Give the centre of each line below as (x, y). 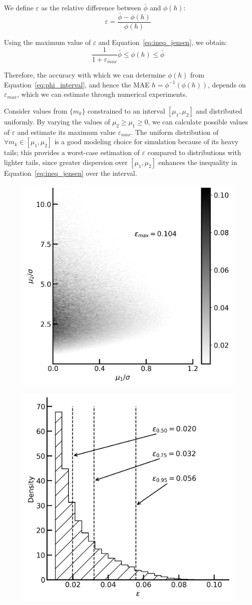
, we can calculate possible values (198, 121)
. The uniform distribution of (175, 132)
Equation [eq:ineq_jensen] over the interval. (71, 173)
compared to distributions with (194, 152)
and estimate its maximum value (66, 132)
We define (19, 7)
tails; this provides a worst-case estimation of (72, 152)
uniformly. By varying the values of (57, 121)
